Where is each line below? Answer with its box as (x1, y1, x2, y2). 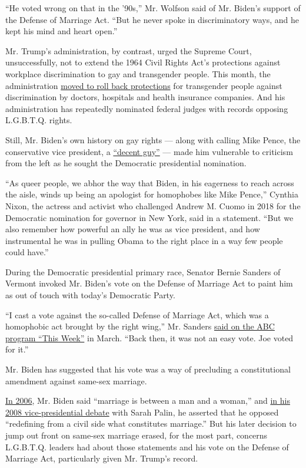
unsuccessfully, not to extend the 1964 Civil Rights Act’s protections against (5, 56, 281, 68)
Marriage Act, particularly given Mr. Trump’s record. (5, 452, 198, 464)
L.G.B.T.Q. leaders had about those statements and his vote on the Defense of (5, 440, 289, 453)
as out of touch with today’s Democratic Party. (5, 289, 175, 301)
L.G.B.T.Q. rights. (5, 114, 72, 126)
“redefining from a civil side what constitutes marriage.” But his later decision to (5, 417, 297, 430)
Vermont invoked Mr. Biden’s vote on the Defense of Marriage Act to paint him (5, 277, 293, 289)
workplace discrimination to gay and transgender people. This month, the (5, 67, 271, 80)
